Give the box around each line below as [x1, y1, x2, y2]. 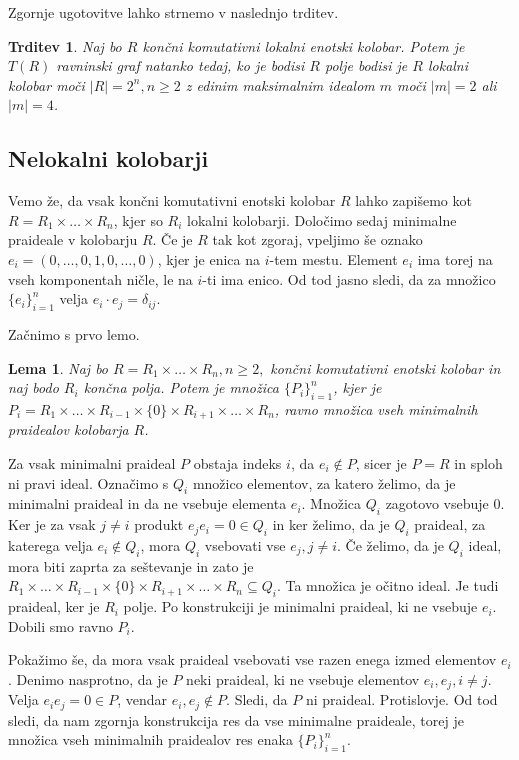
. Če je [152, 229, 193, 250]
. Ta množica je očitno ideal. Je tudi [276, 575, 499, 596]
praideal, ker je [8, 596, 100, 617]
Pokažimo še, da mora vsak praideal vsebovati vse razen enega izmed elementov [8, 649, 497, 670]
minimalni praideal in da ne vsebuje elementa [8, 493, 287, 514]
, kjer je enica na [157, 248, 260, 269]
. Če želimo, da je [337, 534, 444, 555]
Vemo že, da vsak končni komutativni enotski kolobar [8, 190, 336, 211]
